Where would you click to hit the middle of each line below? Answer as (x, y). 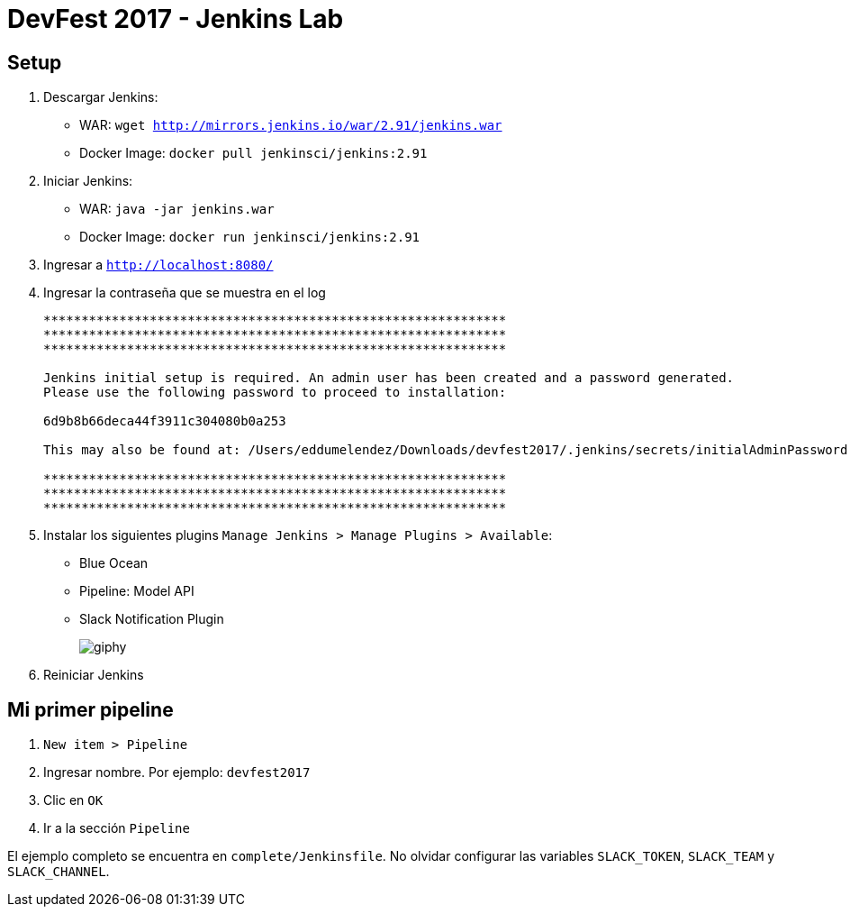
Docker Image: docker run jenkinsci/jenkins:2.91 (249, 237)
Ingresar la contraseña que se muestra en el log (185, 293)
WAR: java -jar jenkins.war (177, 209)
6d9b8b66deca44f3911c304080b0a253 (165, 421)
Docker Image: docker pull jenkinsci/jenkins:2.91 (253, 153)
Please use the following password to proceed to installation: (275, 393)
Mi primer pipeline (90, 709)
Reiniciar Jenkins (94, 675)
